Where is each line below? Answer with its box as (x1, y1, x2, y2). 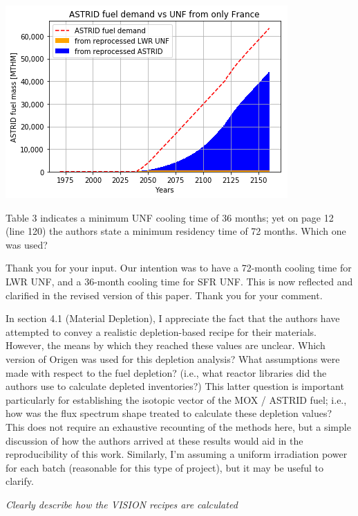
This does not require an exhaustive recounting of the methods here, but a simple (6, 419, 351, 434)
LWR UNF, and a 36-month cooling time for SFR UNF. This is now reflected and (6, 274, 353, 288)
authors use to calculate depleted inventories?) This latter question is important (6, 379, 344, 393)
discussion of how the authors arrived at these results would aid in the (6, 433, 303, 447)
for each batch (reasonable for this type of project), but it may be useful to (6, 460, 324, 474)
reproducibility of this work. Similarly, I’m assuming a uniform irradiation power (6, 447, 348, 461)
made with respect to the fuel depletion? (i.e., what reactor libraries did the (6, 365, 327, 380)
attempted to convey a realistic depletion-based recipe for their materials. (6, 324, 317, 339)
